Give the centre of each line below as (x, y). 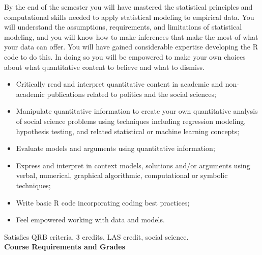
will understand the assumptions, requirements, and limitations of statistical (123, 27)
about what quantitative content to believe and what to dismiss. (104, 67)
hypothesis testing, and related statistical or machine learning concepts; (128, 131)
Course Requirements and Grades (65, 247)
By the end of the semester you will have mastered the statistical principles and (128, 7)
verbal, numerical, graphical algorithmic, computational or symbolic (122, 175)
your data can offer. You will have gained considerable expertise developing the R (131, 47)
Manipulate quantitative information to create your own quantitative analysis (137, 111)
